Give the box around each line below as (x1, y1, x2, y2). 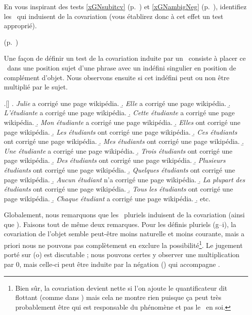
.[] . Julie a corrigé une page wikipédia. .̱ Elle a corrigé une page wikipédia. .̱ (4, 98, 231, 108)
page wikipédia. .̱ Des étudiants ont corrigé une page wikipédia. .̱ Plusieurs (4, 155, 226, 165)
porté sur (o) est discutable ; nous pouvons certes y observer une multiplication (4, 249, 240, 260)
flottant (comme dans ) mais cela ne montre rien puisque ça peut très (15, 292, 221, 302)
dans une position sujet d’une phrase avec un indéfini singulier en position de (7, 62, 236, 72)
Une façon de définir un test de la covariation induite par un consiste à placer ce (4, 53, 246, 63)
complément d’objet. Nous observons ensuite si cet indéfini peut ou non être (4, 72, 230, 82)
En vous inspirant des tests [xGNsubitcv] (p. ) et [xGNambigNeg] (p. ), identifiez (4, 1, 247, 11)
